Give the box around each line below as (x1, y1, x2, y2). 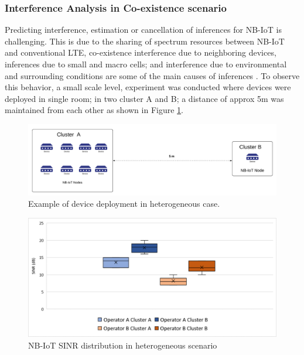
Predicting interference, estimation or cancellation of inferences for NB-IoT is (5, 23, 282, 36)
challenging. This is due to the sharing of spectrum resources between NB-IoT (5, 35, 285, 47)
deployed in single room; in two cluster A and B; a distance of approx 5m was (5, 92, 284, 104)
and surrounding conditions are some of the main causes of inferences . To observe (5, 69, 300, 81)
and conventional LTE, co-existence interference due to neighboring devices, (5, 46, 276, 59)
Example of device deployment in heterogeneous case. (28, 197, 220, 210)
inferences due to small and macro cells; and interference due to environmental (5, 58, 287, 70)
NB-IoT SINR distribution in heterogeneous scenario (28, 339, 217, 351)
